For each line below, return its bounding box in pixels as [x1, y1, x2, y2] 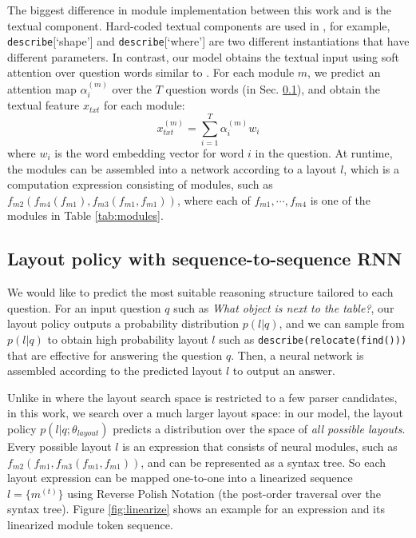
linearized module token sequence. [7, 516, 173, 532]
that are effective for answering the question [7, 346, 223, 363]
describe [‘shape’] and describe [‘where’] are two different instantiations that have [7, 33, 410, 50]
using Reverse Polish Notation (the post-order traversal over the [67, 484, 381, 501]
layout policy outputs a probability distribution [7, 315, 240, 332]
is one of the [310, 191, 370, 208]
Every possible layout [7, 437, 112, 454]
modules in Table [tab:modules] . [7, 207, 164, 224]
